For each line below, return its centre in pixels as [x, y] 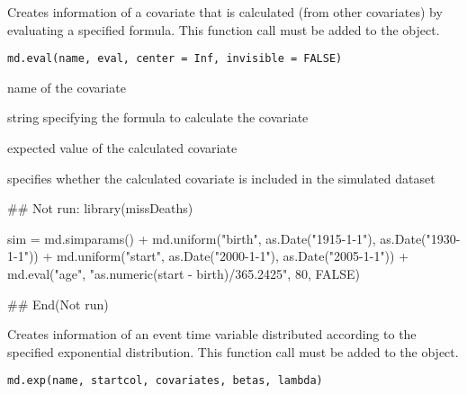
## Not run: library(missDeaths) [100, 208]
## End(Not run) [58, 304]
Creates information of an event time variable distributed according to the [212, 334]
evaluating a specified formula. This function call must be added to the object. [224, 29]
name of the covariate [67, 87]
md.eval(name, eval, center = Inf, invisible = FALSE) [175, 59]
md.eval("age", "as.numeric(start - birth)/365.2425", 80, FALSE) [184, 273]
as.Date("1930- [420, 238]
